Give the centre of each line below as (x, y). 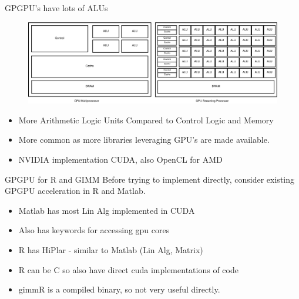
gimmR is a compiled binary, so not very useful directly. (119, 289)
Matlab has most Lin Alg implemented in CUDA (107, 210)
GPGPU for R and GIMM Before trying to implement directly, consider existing (150, 179)
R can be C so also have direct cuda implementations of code (128, 269)
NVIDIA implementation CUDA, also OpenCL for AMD (120, 159)
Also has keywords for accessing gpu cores (94, 230)
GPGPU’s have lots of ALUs (56, 8)
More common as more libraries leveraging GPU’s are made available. (144, 140)
